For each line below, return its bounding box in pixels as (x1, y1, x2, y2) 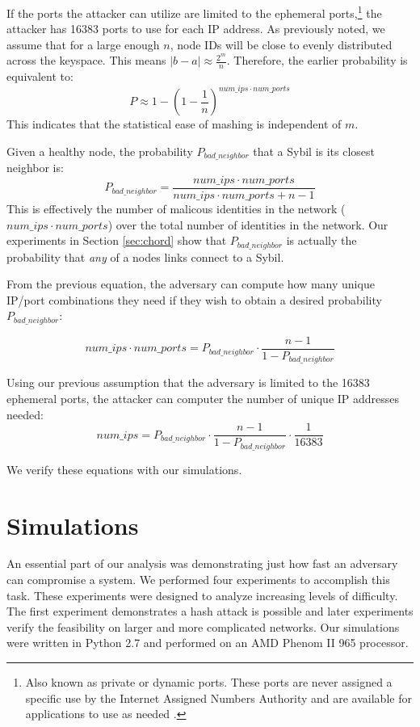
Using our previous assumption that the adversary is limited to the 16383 (6, 374, 370, 391)
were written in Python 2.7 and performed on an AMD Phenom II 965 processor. (6, 634, 409, 651)
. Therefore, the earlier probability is (226, 52, 408, 69)
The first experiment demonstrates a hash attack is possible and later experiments (6, 603, 414, 620)
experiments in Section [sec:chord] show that (6, 232, 227, 249)
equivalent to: (6, 68, 73, 85)
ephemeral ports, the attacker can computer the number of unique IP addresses (6, 390, 400, 407)
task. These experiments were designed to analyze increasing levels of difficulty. (6, 586, 398, 603)
